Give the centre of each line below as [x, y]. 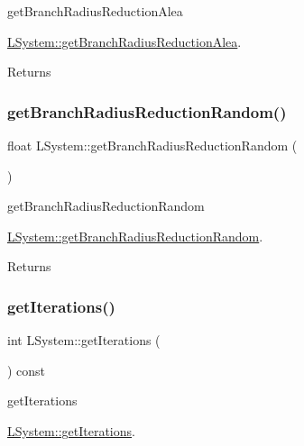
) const [27, 370]
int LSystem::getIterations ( [84, 340]
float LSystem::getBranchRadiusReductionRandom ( [152, 145]
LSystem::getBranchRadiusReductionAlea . [124, 41]
